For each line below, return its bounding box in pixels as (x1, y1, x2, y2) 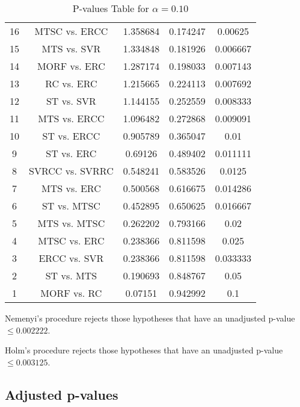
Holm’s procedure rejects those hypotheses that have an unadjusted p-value (5, 344, 283, 356)
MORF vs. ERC (37, 59, 105, 73)
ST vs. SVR (46, 94, 96, 108)
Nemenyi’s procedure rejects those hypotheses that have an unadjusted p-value (5, 312, 295, 324)
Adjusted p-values (5, 385, 118, 403)
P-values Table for (72, 1, 149, 15)
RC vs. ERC (45, 76, 97, 90)
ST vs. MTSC (41, 199, 100, 213)
